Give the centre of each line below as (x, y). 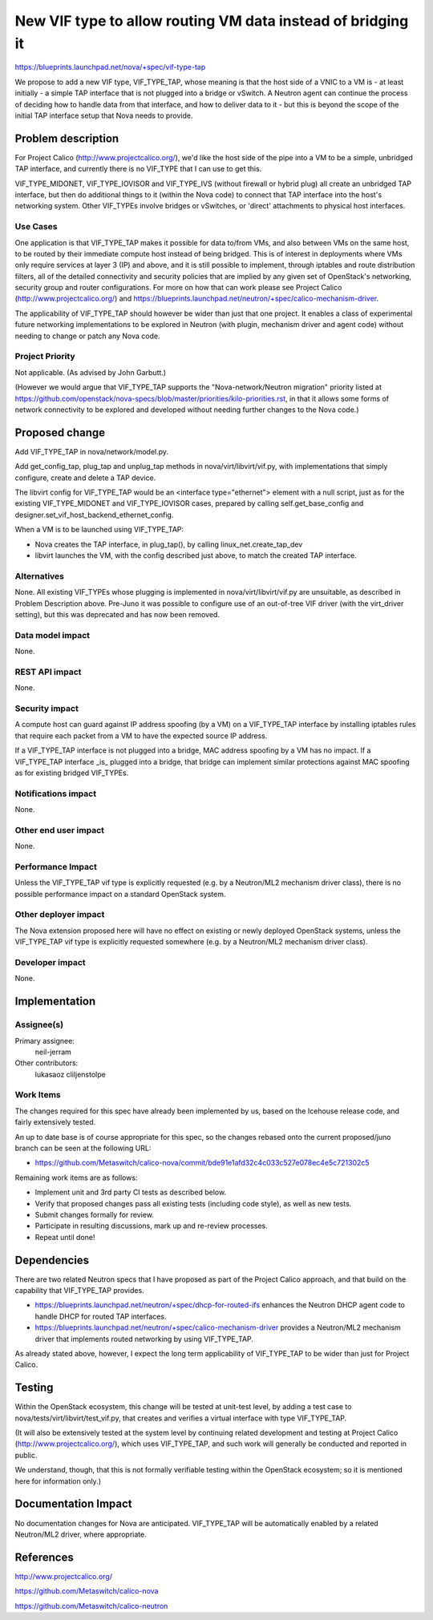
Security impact (47, 708)
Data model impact (53, 635)
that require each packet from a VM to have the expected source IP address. (141, 735)
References (44, 1557)
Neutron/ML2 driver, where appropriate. (81, 1534)
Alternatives (39, 576)
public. (26, 1455)
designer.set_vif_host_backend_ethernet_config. (94, 515)
